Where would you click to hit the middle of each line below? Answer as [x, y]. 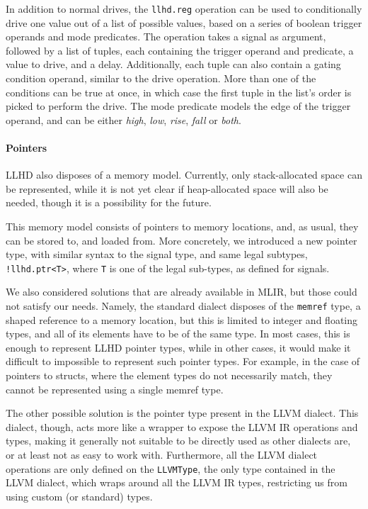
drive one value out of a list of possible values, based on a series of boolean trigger [184, 22]
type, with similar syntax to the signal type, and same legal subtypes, [157, 254]
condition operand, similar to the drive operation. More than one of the [161, 78]
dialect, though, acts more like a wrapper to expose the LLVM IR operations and [182, 426]
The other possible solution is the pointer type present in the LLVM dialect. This [182, 413]
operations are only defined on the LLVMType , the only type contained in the [171, 468]
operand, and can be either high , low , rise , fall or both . [123, 119]
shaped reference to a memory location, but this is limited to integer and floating [182, 319]
